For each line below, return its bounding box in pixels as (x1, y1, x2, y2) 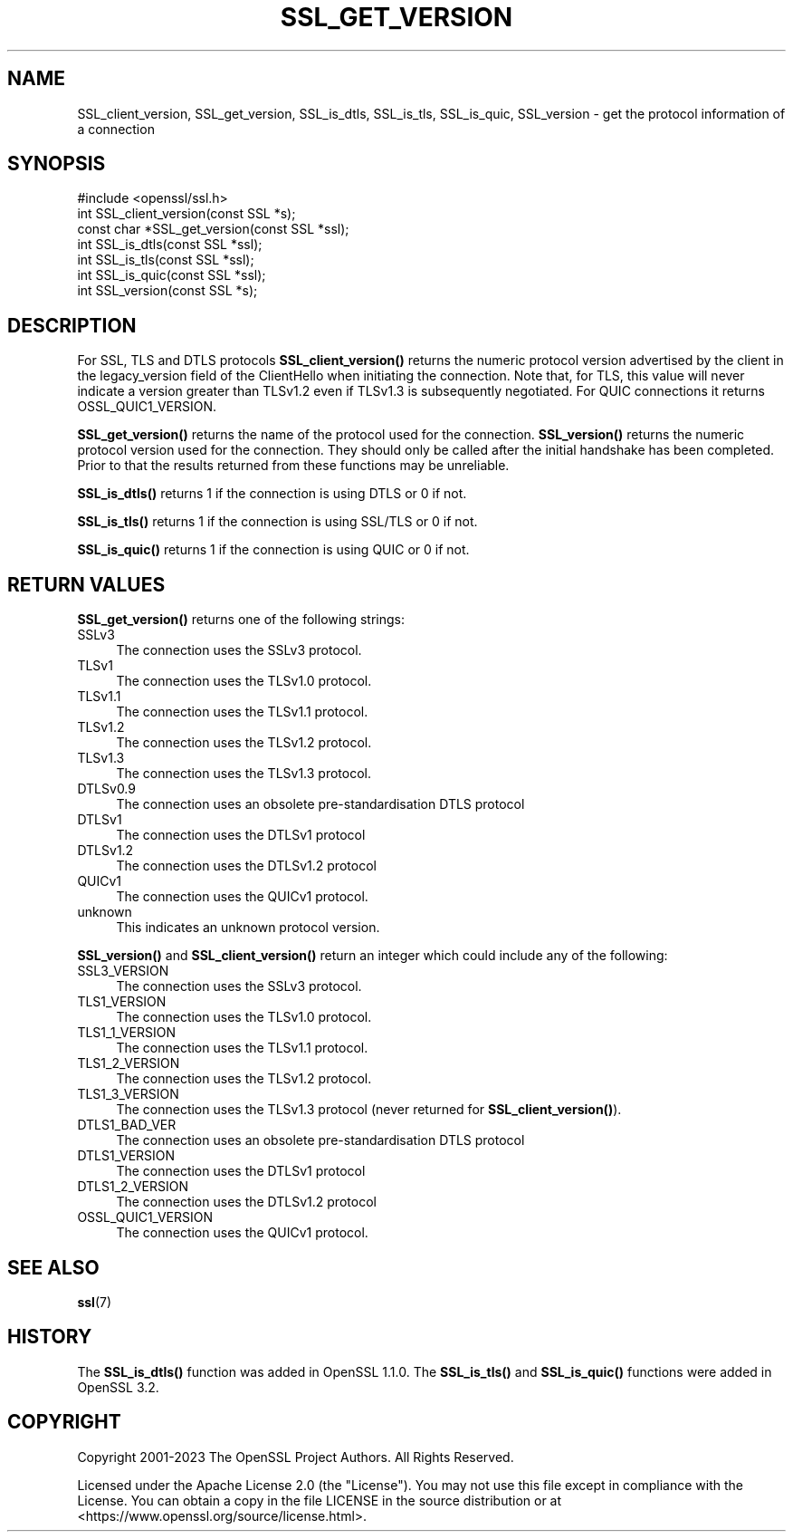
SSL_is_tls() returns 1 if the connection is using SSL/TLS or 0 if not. (77, 514, 478, 530)
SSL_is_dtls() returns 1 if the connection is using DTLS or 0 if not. (77, 486, 467, 502)
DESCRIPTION (7, 313, 137, 337)
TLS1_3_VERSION (77, 1086, 179, 1102)
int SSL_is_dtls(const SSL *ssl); (77, 236, 263, 253)
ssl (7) (77, 1294, 112, 1310)
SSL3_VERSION (77, 963, 169, 979)
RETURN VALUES (7, 572, 166, 596)
